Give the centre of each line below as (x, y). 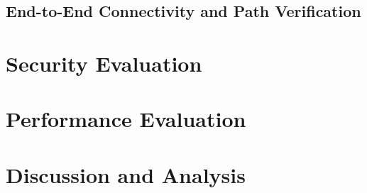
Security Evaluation (104, 63)
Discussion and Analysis (126, 174)
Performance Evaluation (126, 119)
